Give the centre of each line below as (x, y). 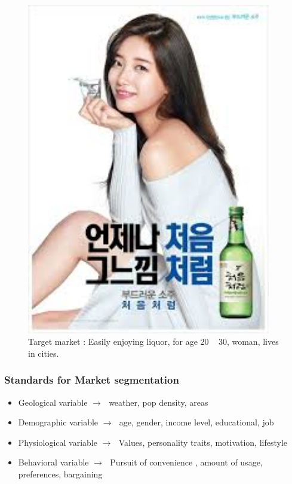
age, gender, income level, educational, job (196, 422)
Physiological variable (58, 442)
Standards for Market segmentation (92, 380)
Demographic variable (58, 422)
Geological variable (53, 402)
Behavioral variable (53, 462)
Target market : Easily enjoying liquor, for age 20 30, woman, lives (153, 341)
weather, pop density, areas (159, 402)
